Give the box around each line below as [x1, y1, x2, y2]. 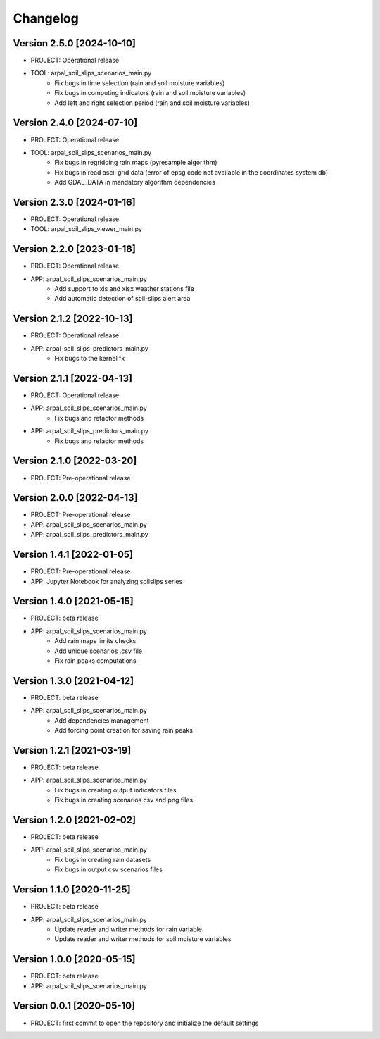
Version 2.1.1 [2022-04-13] [13, 372, 133, 384]
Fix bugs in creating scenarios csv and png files [54, 796, 194, 804]
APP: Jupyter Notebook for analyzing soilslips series [30, 577, 183, 585]
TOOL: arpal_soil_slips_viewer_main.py [30, 225, 142, 233]
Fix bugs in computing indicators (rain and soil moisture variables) [54, 89, 246, 97]
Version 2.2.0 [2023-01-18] [13, 243, 137, 255]
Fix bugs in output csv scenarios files [54, 865, 163, 873]
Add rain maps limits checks [54, 637, 137, 645]
